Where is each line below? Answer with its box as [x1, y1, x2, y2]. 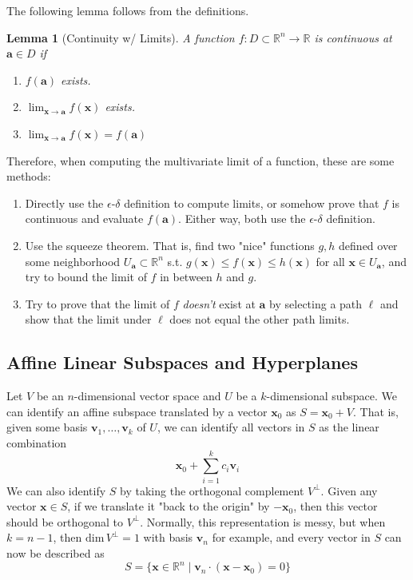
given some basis [6, 419, 88, 435]
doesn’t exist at [182, 295, 256, 312]
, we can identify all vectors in [157, 419, 305, 435]
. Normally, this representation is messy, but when [140, 513, 386, 530]
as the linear [319, 419, 379, 435]
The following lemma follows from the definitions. [6, 2, 249, 18]
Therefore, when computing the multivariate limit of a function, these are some [6, 152, 395, 169]
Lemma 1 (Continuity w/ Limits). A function [6, 29, 235, 46]
